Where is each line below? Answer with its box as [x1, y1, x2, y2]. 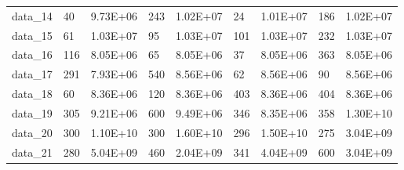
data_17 [12, 66, 53, 82]
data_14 [12, 7, 53, 24]
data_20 [12, 124, 53, 140]
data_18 [12, 85, 53, 102]
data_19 [12, 104, 53, 121]
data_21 [12, 143, 53, 160]
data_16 [12, 46, 53, 63]
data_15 [12, 27, 53, 43]
